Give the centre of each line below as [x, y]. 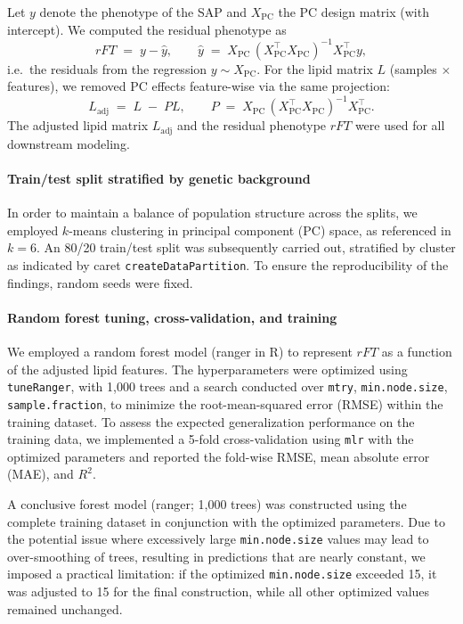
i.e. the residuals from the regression [107, 68]
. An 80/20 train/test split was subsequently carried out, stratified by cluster [246, 247]
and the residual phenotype [252, 125]
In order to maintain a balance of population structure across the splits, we [212, 213]
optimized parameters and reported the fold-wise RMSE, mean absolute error [219, 456]
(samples [413, 68]
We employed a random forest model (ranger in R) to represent [180, 352]
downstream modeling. [69, 143]
